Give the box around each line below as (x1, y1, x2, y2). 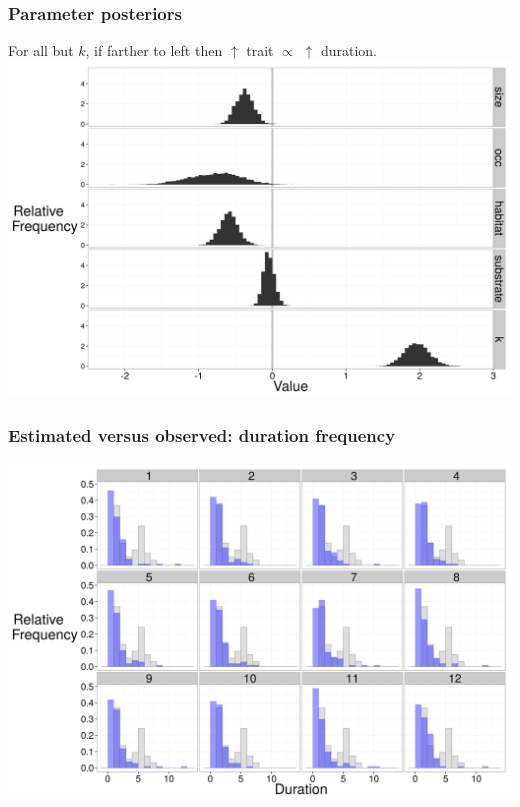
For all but (8, 40, 74, 61)
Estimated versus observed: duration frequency (8, 423, 396, 447)
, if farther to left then (85, 40, 223, 61)
